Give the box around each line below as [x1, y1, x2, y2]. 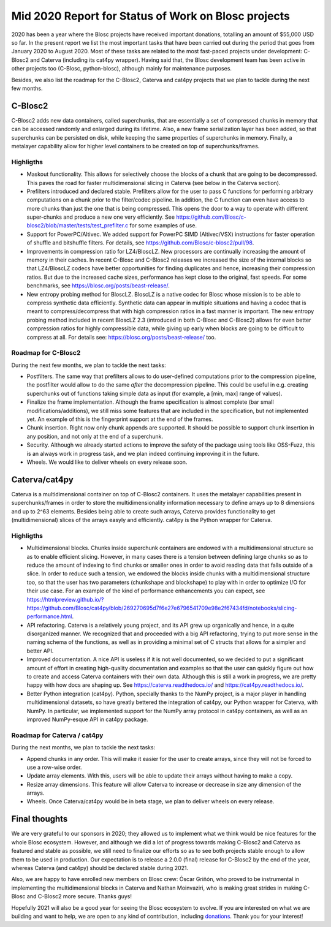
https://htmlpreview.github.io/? [26, 596, 104, 603]
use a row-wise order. [26, 763, 82, 771]
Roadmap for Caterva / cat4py [11, 731, 104, 740]
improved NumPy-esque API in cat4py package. [26, 716, 148, 723]
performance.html [26, 613, 72, 620]
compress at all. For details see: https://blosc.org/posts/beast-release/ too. [26, 333, 216, 341]
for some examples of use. [129, 222, 197, 229]
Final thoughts [11, 814, 68, 824]
